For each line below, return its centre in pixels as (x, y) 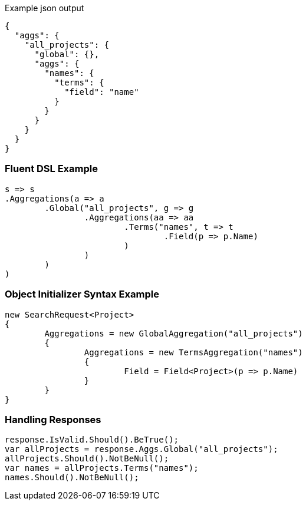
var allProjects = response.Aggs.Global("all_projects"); (142, 449)
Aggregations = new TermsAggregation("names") (193, 352)
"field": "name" (102, 92)
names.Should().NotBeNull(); (72, 478)
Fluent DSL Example (51, 169)
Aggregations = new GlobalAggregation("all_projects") (174, 333)
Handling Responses (53, 419)
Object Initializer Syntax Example (82, 294)
